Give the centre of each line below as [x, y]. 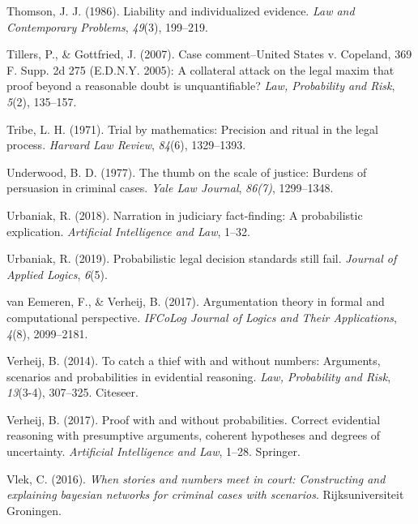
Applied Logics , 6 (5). [57, 274]
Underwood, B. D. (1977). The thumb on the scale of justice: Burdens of [187, 172]
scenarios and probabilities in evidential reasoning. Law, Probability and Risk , [199, 376]
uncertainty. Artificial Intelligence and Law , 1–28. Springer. [154, 451]
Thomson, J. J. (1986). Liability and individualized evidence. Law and [181, 11]
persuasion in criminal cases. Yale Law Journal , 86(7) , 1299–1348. [170, 188]
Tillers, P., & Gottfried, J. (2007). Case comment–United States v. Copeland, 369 [209, 54]
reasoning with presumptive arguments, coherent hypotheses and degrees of [194, 435]
